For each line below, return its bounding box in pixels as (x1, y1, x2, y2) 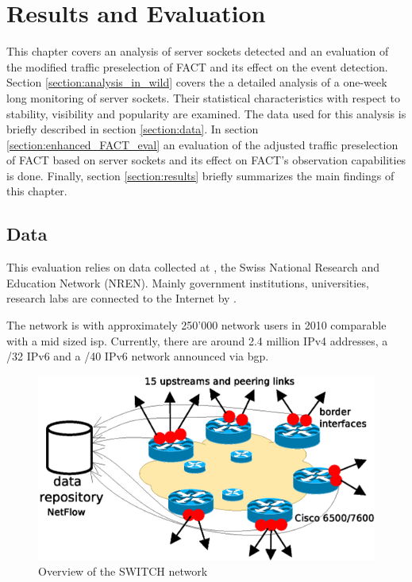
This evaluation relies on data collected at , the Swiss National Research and (6, 259, 380, 276)
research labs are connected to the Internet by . (6, 290, 237, 306)
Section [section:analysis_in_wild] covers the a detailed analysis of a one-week (6, 74, 387, 91)
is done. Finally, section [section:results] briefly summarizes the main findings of (6, 167, 395, 183)
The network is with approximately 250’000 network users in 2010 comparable (6, 317, 387, 333)
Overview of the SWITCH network (38, 563, 208, 580)
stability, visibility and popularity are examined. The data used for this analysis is (6, 105, 406, 121)
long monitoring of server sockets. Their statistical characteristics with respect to (6, 89, 400, 106)
